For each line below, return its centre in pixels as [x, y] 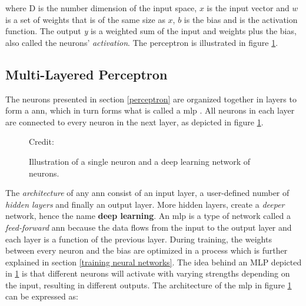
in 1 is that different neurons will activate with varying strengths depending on [148, 273]
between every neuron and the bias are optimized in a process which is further [147, 250]
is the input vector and [248, 8]
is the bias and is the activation [241, 19]
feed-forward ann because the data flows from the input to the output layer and [149, 227]
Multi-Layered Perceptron [87, 74]
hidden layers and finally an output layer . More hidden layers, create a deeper [145, 204]
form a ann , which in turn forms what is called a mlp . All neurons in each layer [150, 110]
